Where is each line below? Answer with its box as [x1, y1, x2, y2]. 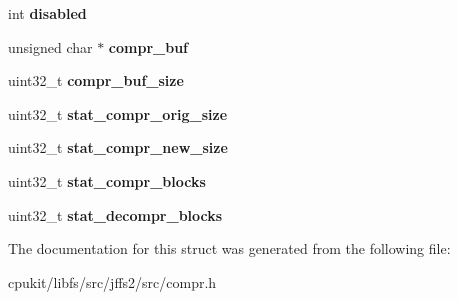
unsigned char [8, 36, 93, 57]
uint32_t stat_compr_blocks [8, 170, 206, 191]
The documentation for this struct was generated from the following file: [8, 238, 451, 259]
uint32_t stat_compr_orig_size [8, 103, 228, 124]
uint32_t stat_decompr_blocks [8, 204, 223, 225]
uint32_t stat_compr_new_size [8, 137, 228, 158]
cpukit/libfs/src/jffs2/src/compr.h [8, 271, 217, 292]
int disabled [8, 3, 87, 23]
